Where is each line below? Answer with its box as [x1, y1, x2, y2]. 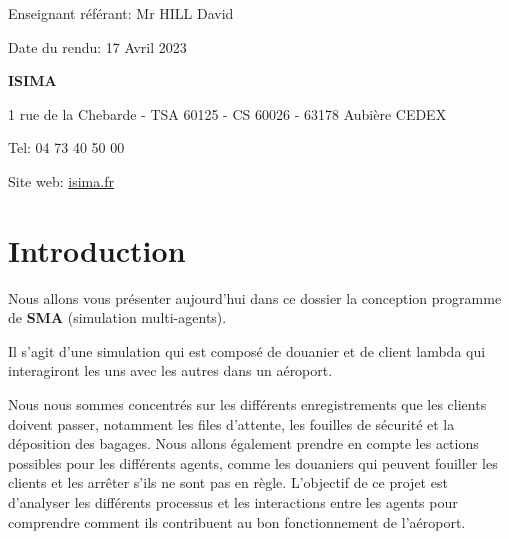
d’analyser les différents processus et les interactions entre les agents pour [8, 492, 458, 513]
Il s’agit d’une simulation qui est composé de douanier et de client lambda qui [8, 340, 486, 361]
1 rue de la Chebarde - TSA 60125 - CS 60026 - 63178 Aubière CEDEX [8, 103, 447, 124]
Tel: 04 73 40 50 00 [8, 137, 125, 158]
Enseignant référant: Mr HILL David [8, 3, 234, 23]
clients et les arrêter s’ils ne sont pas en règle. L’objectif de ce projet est [8, 472, 448, 493]
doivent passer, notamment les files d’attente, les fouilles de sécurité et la [8, 413, 455, 434]
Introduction [8, 229, 186, 270]
